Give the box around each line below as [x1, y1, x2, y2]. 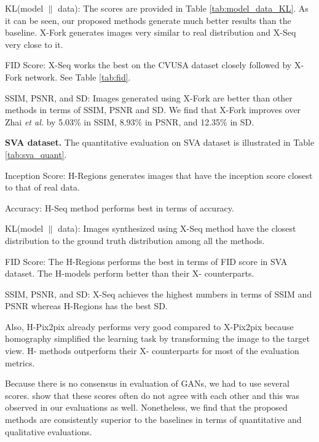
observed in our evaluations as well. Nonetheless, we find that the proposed [5, 401, 288, 414]
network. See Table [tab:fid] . [25, 70, 131, 83]
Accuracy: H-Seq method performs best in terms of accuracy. [5, 201, 234, 214]
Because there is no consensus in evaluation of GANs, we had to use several [5, 377, 289, 390]
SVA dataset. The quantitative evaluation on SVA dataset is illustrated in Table [5, 136, 315, 149]
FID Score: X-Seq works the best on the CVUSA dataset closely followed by [5, 58, 292, 71]
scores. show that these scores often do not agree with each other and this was [5, 389, 300, 401]
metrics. [5, 356, 35, 369]
